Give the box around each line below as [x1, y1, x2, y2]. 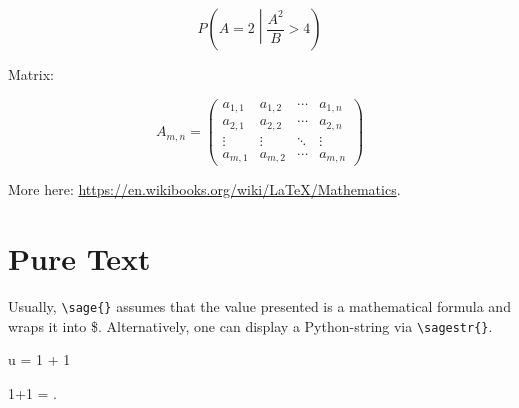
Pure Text [8, 238, 151, 279]
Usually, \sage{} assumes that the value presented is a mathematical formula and [8, 296, 511, 317]
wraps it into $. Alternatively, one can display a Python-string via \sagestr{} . [8, 315, 493, 336]
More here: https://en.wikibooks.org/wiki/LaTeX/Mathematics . [8, 179, 401, 200]
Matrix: [8, 64, 54, 85]
